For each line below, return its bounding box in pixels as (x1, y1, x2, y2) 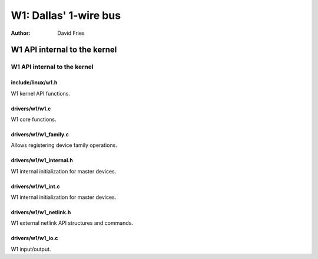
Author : (11, 29, 31, 37)
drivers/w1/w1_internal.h (11, 157, 73, 164)
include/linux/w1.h (11, 79, 58, 86)
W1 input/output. (11, 245, 51, 253)
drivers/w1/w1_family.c (11, 130, 69, 138)
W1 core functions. (11, 116, 57, 123)
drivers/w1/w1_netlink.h (11, 209, 71, 216)
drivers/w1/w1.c (11, 105, 51, 112)
